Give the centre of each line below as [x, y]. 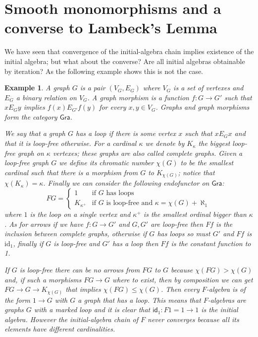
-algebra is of [226, 289]
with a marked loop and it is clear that [92, 309]
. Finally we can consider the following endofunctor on [126, 183]
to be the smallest [207, 163]
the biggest [214, 143]
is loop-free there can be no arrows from [80, 269]
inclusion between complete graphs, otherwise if [76, 234]
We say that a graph [35, 133]
